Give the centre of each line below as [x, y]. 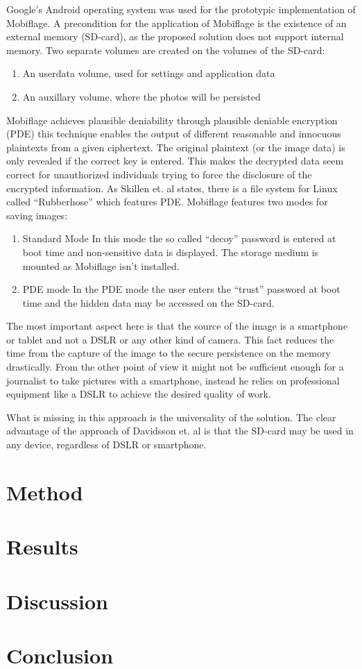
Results [42, 547]
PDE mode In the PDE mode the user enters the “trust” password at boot [181, 289]
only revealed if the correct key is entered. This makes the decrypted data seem [175, 161]
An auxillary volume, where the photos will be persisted [141, 96]
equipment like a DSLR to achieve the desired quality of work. [139, 394]
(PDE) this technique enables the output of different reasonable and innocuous [174, 134]
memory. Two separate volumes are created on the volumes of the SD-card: [166, 50]
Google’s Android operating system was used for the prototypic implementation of [181, 9]
